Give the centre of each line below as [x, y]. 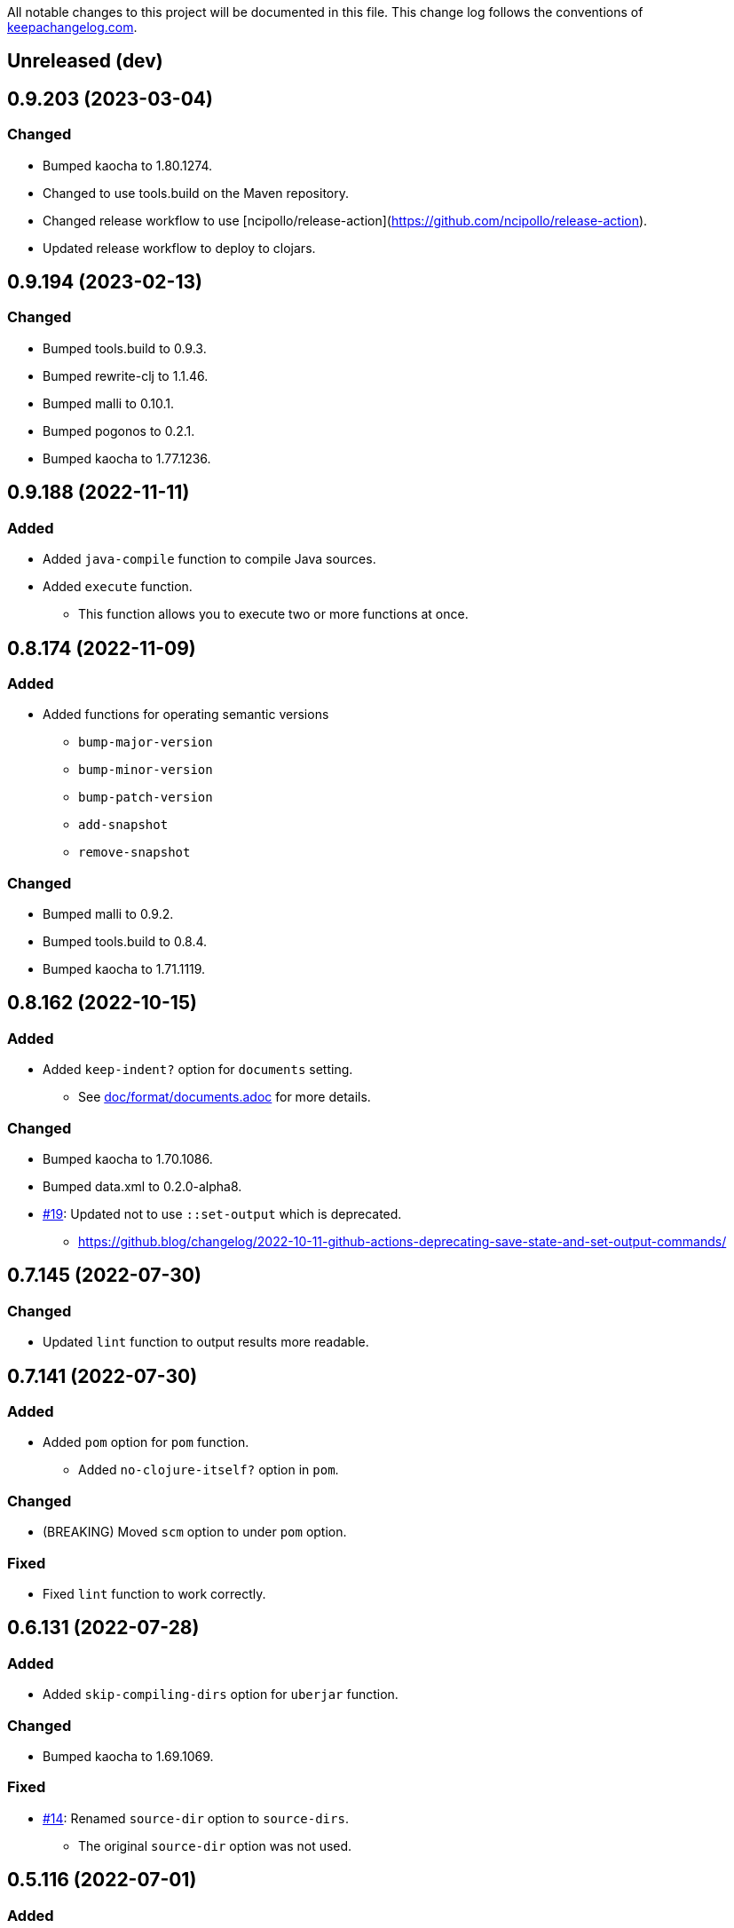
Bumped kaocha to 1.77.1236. [127, 458]
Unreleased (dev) [85, 61]
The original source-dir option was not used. [215, 1845]
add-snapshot [123, 825]
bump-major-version [146, 743]
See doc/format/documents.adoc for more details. [225, 1097]
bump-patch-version [146, 798]
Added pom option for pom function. [146, 1442]
